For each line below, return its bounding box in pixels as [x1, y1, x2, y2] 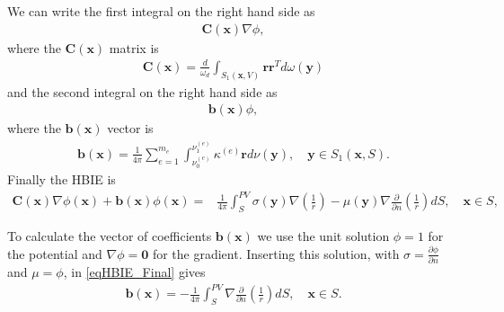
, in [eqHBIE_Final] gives [63, 263, 206, 281]
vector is [107, 119, 154, 138]
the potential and [7, 244, 102, 263]
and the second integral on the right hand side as [7, 82, 278, 101]
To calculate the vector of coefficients [7, 227, 212, 245]
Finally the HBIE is [7, 170, 116, 189]
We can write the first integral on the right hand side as [7, 2, 315, 20]
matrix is [109, 38, 159, 57]
